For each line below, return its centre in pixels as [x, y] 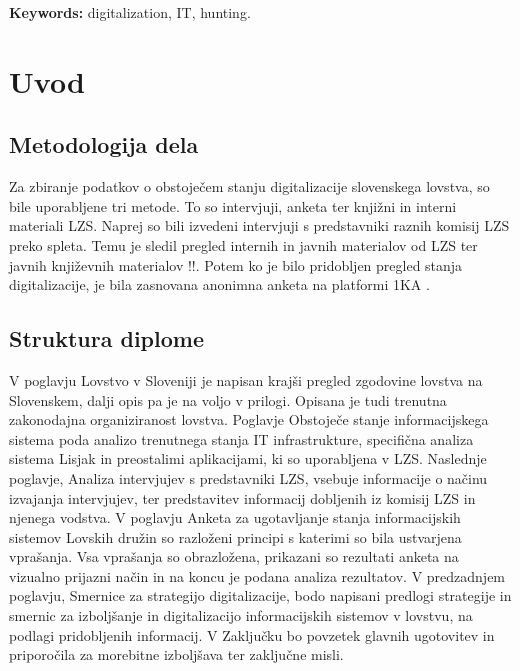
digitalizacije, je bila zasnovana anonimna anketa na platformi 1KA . [219, 284]
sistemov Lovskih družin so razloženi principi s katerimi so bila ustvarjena [235, 536]
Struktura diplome [106, 338]
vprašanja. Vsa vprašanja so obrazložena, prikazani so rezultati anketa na [234, 556]
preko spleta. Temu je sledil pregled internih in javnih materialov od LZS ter [243, 244]
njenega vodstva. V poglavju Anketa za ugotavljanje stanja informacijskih [235, 517]
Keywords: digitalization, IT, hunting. [130, 12]
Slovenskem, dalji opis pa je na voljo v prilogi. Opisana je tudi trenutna [228, 399]
